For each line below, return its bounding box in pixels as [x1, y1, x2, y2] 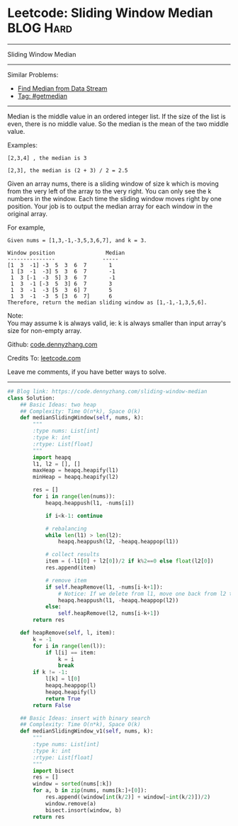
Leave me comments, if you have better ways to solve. [7, 367, 166, 376]
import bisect [33, 767, 74, 774]
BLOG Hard [7, 20, 73, 36]
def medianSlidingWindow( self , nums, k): [20, 414, 144, 422]
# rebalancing [45, 525, 87, 532]
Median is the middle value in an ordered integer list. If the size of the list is [7, 112, 226, 120]
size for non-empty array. [7, 326, 82, 334]
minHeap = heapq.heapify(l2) [33, 473, 119, 481]
